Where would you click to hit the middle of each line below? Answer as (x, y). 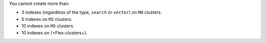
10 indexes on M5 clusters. (48, 26)
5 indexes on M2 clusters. (47, 19)
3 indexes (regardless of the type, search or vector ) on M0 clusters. (92, 13)
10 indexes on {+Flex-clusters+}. (55, 33)
